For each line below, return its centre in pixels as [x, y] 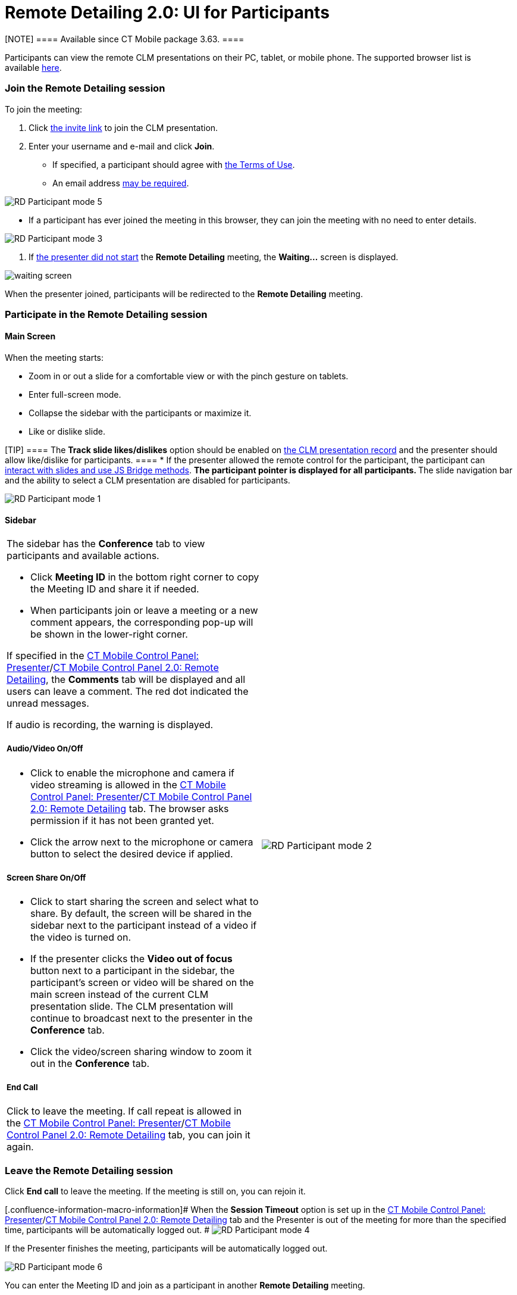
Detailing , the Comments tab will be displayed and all [126, 680]
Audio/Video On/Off [45, 749]
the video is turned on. [81, 937]
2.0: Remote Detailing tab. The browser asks [130, 808]
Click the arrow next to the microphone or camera [142, 842]
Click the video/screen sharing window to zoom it [141, 1051]
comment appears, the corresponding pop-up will [142, 622]
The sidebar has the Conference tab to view [106, 544]
